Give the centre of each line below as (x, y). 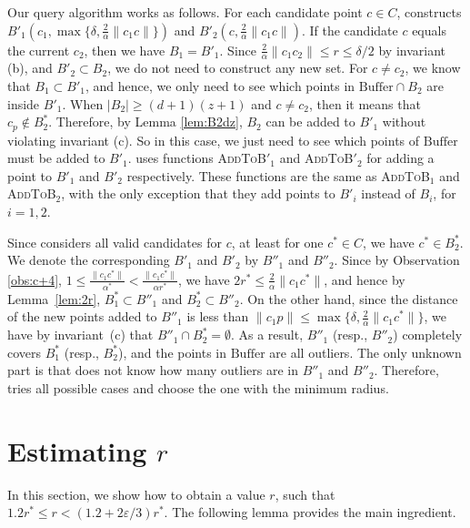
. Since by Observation (397, 260)
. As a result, (267, 335)
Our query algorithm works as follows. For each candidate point (185, 12)
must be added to (56, 158)
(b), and (30, 68)
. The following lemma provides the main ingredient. (310, 512)
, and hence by (365, 279)
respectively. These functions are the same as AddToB (278, 175)
